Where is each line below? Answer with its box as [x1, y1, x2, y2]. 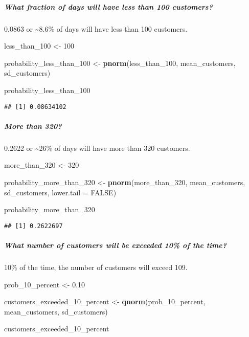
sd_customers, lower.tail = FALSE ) [4, 187, 117, 197]
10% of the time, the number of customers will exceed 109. [4, 261, 188, 272]
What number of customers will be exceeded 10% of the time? [4, 239, 227, 250]
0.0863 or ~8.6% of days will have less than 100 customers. [4, 23, 188, 34]
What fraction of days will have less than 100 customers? [4, 1, 213, 12]
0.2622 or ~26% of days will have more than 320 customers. [4, 142, 190, 153]
